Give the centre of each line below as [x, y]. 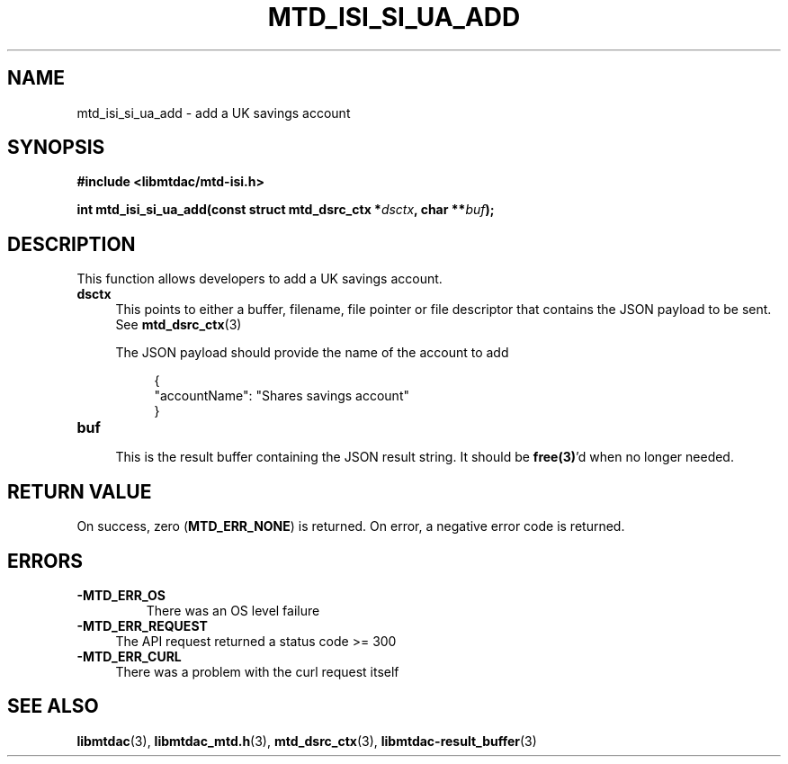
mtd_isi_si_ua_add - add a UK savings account [214, 112]
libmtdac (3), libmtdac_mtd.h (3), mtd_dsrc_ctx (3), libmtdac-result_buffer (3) [307, 741]
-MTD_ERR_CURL [129, 656]
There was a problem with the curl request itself [257, 671]
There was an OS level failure [233, 610]
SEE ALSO [53, 706]
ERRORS [45, 561]
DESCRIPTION [72, 244]
